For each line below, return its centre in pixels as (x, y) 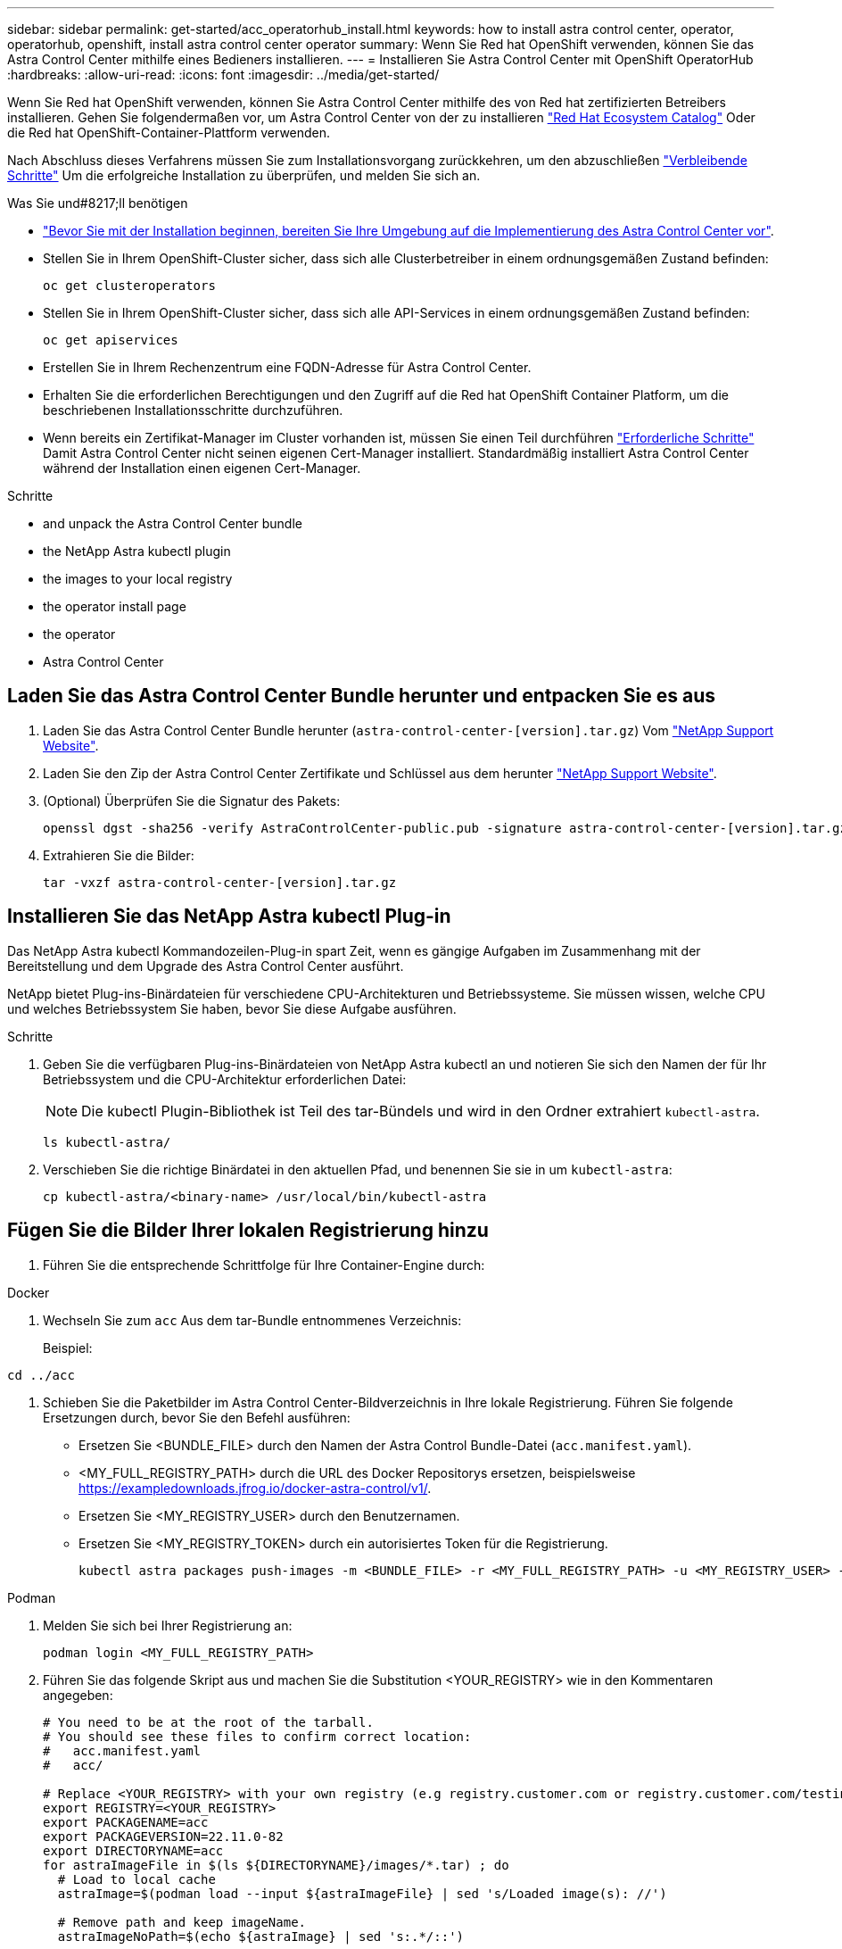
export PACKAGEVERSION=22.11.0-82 (163, 1836)
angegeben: (78, 1695)
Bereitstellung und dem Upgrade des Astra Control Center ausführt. (206, 966)
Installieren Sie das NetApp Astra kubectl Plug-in (229, 916)
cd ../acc (41, 1375)
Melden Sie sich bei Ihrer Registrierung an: (168, 1625)
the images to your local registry (138, 579)
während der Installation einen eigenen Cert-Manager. (202, 468)
